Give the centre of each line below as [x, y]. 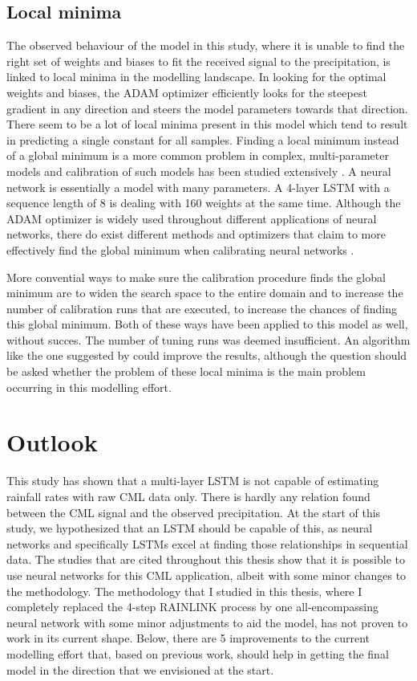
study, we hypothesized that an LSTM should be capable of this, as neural [190, 528]
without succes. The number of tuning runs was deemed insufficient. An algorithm [208, 339]
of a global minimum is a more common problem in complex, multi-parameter [198, 155]
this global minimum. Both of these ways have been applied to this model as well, [207, 324]
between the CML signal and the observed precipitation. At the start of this [194, 512]
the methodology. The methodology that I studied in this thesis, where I [184, 591]
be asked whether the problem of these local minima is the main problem [186, 371]
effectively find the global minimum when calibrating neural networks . [180, 249]
